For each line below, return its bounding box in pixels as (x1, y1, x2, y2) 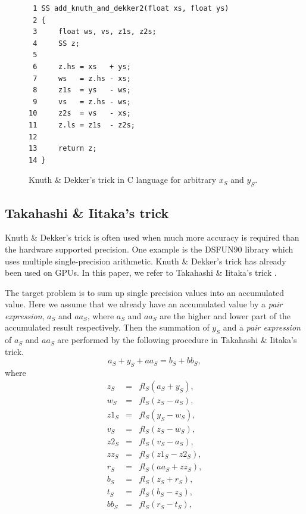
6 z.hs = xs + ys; (33, 62, 131, 71)
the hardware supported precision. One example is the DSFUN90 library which (5, 242, 293, 255)
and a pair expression (223, 321, 301, 334)
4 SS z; (33, 39, 80, 48)
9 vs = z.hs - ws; (33, 97, 131, 106)
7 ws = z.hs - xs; (33, 74, 131, 83)
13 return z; (29, 144, 97, 153)
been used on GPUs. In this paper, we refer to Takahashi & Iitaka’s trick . (5, 266, 277, 279)
